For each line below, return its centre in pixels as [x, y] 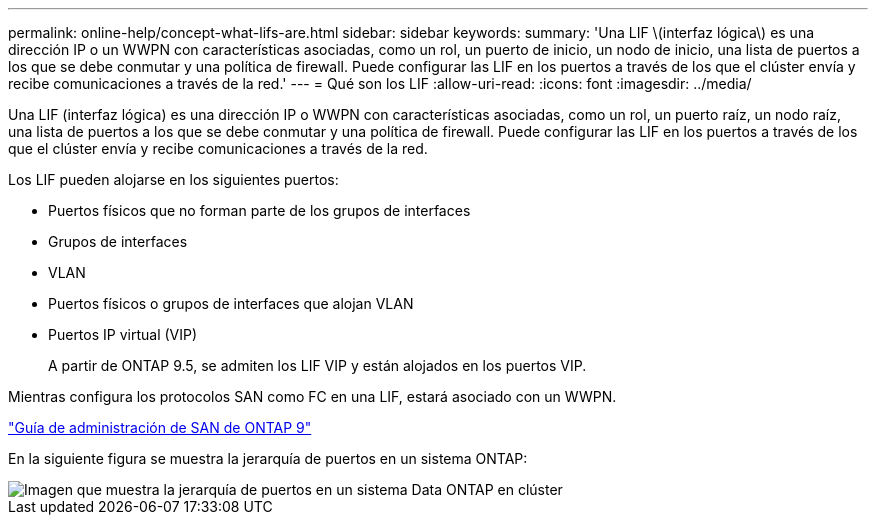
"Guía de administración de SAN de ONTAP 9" [160, 427]
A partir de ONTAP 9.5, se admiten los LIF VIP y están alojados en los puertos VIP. [317, 365]
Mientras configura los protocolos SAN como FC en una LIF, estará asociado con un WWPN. [312, 396]
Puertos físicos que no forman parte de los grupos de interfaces [259, 210]
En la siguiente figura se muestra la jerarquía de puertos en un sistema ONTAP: [268, 458]
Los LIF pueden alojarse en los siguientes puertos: [173, 179]
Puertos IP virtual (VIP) [123, 334]
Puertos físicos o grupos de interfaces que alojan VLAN [231, 303]
